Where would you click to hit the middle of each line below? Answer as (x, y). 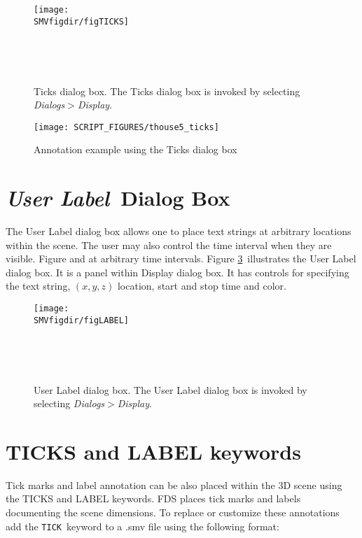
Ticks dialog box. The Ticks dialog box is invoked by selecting (167, 91)
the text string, (38, 286)
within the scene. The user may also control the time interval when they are (169, 245)
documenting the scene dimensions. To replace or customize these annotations (173, 512)
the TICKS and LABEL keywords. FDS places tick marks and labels (153, 498)
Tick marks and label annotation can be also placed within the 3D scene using (174, 484)
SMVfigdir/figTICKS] (82, 21)
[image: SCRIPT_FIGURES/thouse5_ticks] (126, 127)
